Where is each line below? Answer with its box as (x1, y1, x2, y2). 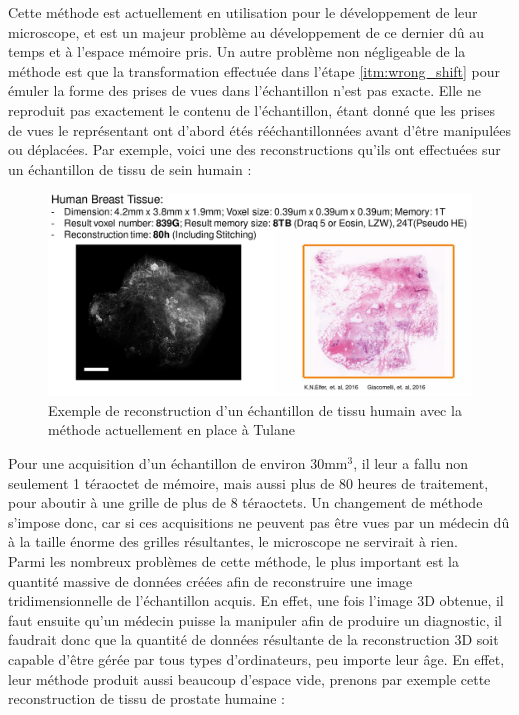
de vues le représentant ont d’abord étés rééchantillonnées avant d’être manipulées (8, 119, 511, 140)
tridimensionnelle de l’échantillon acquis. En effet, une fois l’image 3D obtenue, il (8, 590, 504, 611)
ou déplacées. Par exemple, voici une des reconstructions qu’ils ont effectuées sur (8, 139, 501, 160)
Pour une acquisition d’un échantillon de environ (8, 453, 306, 474)
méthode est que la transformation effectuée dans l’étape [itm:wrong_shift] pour (8, 60, 501, 81)
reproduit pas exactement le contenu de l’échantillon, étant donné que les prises (8, 99, 495, 120)
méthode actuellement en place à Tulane (48, 419, 295, 440)
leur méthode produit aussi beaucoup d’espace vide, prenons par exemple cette (8, 668, 491, 689)
